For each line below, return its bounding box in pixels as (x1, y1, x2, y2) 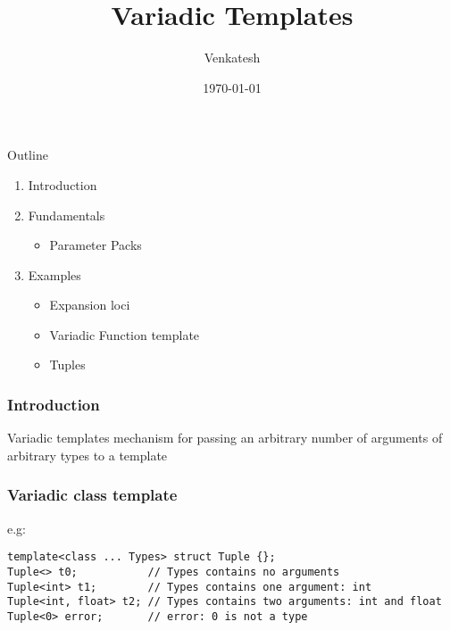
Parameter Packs (49, 236, 142, 254)
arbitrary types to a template (7, 445, 168, 464)
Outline (7, 145, 48, 164)
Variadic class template (7, 484, 178, 506)
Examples (28, 265, 81, 284)
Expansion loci (49, 295, 130, 314)
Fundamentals (28, 205, 105, 224)
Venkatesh (204, 48, 261, 67)
